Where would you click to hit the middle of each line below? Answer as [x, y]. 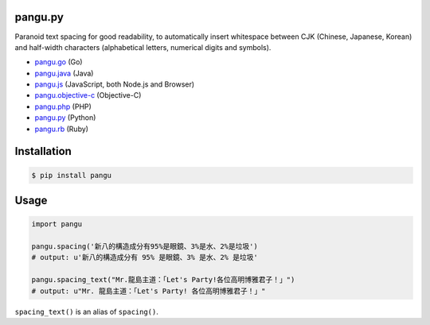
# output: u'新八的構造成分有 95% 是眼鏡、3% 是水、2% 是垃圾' [145, 257]
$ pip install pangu [71, 175]
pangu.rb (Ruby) [62, 129]
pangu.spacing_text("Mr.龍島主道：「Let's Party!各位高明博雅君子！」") [163, 280]
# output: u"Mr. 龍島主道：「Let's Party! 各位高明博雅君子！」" [149, 291]
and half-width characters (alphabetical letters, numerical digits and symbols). [143, 47]
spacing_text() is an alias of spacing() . [86, 311]
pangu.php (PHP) [63, 106]
